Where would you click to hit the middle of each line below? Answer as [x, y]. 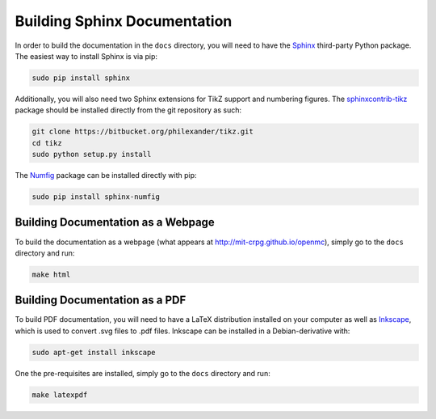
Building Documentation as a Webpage [115, 222]
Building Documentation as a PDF [101, 300]
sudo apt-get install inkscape [94, 352]
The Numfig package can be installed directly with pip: [106, 176]
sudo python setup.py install [92, 154]
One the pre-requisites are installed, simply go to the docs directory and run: [143, 373]
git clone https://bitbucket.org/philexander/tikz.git [143, 132]
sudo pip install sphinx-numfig [96, 197]
